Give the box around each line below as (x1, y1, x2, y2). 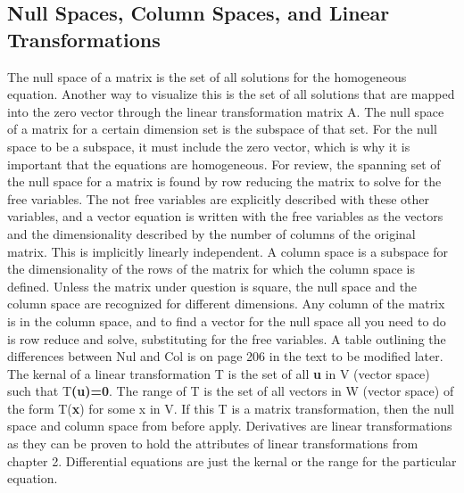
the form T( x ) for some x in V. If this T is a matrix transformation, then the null (7, 399, 454, 417)
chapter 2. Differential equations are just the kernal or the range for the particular (7, 451, 457, 470)
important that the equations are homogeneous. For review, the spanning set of (7, 154, 441, 173)
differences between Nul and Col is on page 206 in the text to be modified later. (7, 347, 443, 366)
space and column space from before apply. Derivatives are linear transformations (7, 416, 452, 435)
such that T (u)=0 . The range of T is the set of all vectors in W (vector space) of (7, 382, 454, 400)
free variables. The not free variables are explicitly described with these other (7, 189, 430, 208)
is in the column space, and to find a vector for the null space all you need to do (7, 311, 446, 330)
